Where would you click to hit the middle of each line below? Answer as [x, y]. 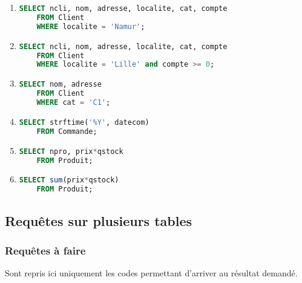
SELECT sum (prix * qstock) [69, 180]
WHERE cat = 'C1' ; [74, 102]
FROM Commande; [67, 131]
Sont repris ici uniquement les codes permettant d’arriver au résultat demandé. [151, 273]
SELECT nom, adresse [60, 85]
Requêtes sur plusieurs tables [99, 220]
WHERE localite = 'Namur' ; [91, 26]
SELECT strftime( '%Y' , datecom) [84, 122]
